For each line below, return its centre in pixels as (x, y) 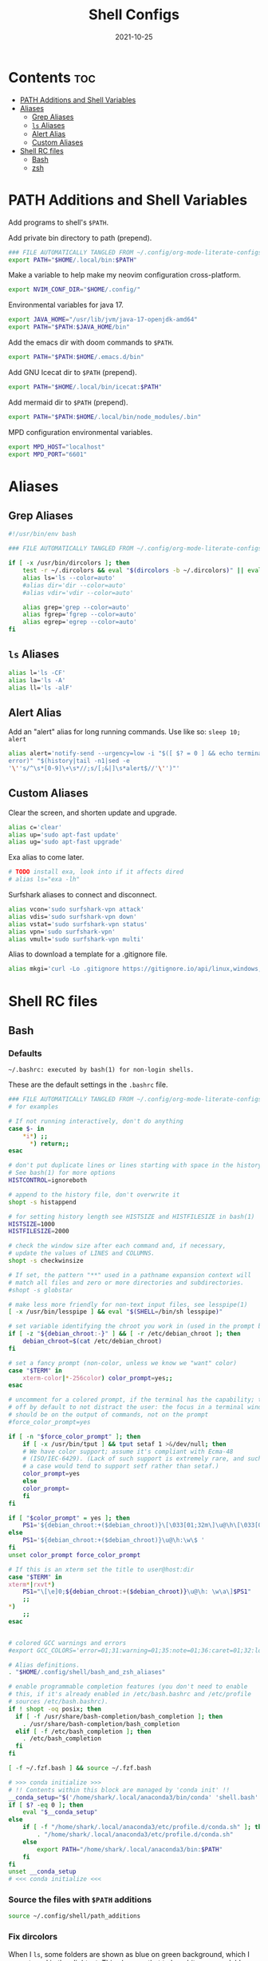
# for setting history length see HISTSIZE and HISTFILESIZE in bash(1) (132, 1216)
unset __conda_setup (43, 1872)
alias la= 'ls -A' (37, 680)
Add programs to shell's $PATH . (59, 222)
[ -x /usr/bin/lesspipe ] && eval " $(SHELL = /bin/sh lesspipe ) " (116, 1312)
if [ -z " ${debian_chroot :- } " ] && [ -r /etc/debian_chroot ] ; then (124, 1334)
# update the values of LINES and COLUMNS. (82, 1253)
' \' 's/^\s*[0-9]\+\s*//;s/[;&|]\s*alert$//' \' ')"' (94, 769)
